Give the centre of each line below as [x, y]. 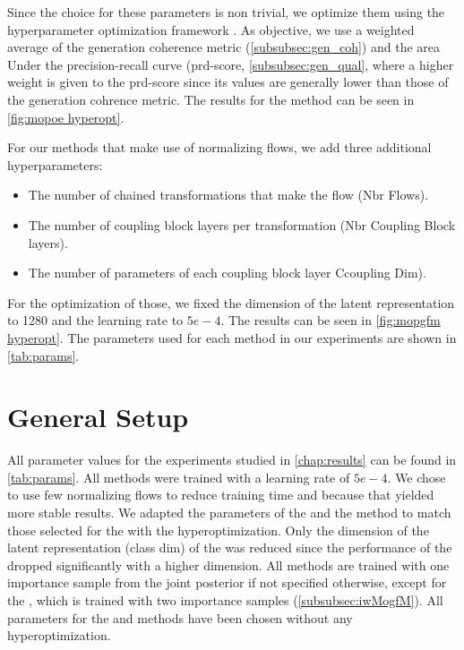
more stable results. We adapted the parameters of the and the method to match [229, 512]
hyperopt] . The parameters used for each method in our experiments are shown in [232, 337]
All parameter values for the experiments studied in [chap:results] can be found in [232, 460]
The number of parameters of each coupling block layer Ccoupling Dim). [227, 273]
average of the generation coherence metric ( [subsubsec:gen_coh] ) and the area [224, 47]
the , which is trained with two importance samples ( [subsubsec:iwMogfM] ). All [225, 599]
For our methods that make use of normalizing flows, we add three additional [219, 147]
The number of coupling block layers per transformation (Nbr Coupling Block [242, 224]
